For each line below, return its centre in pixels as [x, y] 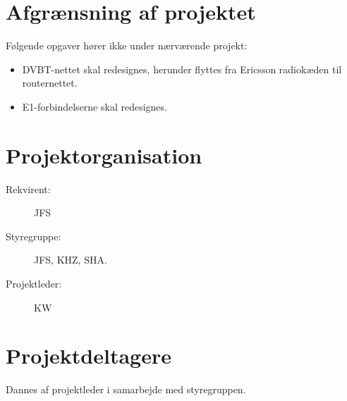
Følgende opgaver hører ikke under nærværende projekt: [127, 45]
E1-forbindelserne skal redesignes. [95, 106]
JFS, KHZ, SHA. [71, 260]
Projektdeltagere [89, 356]
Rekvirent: [28, 189]
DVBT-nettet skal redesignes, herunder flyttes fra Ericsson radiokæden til [182, 69]
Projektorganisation [104, 155]
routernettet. [50, 83]
